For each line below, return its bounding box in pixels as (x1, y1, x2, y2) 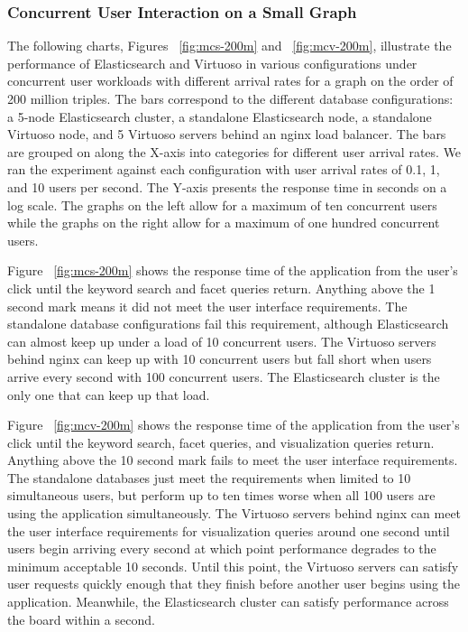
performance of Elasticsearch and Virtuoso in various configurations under (7, 53, 418, 72)
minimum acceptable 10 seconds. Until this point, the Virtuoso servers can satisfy (7, 556, 459, 575)
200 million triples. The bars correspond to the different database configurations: (7, 89, 454, 107)
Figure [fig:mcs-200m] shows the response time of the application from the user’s (7, 261, 458, 280)
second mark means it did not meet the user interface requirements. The (7, 296, 408, 315)
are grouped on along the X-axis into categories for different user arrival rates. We (7, 142, 462, 161)
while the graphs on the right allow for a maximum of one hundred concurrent (7, 213, 440, 232)
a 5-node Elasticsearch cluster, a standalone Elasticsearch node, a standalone (7, 107, 432, 125)
